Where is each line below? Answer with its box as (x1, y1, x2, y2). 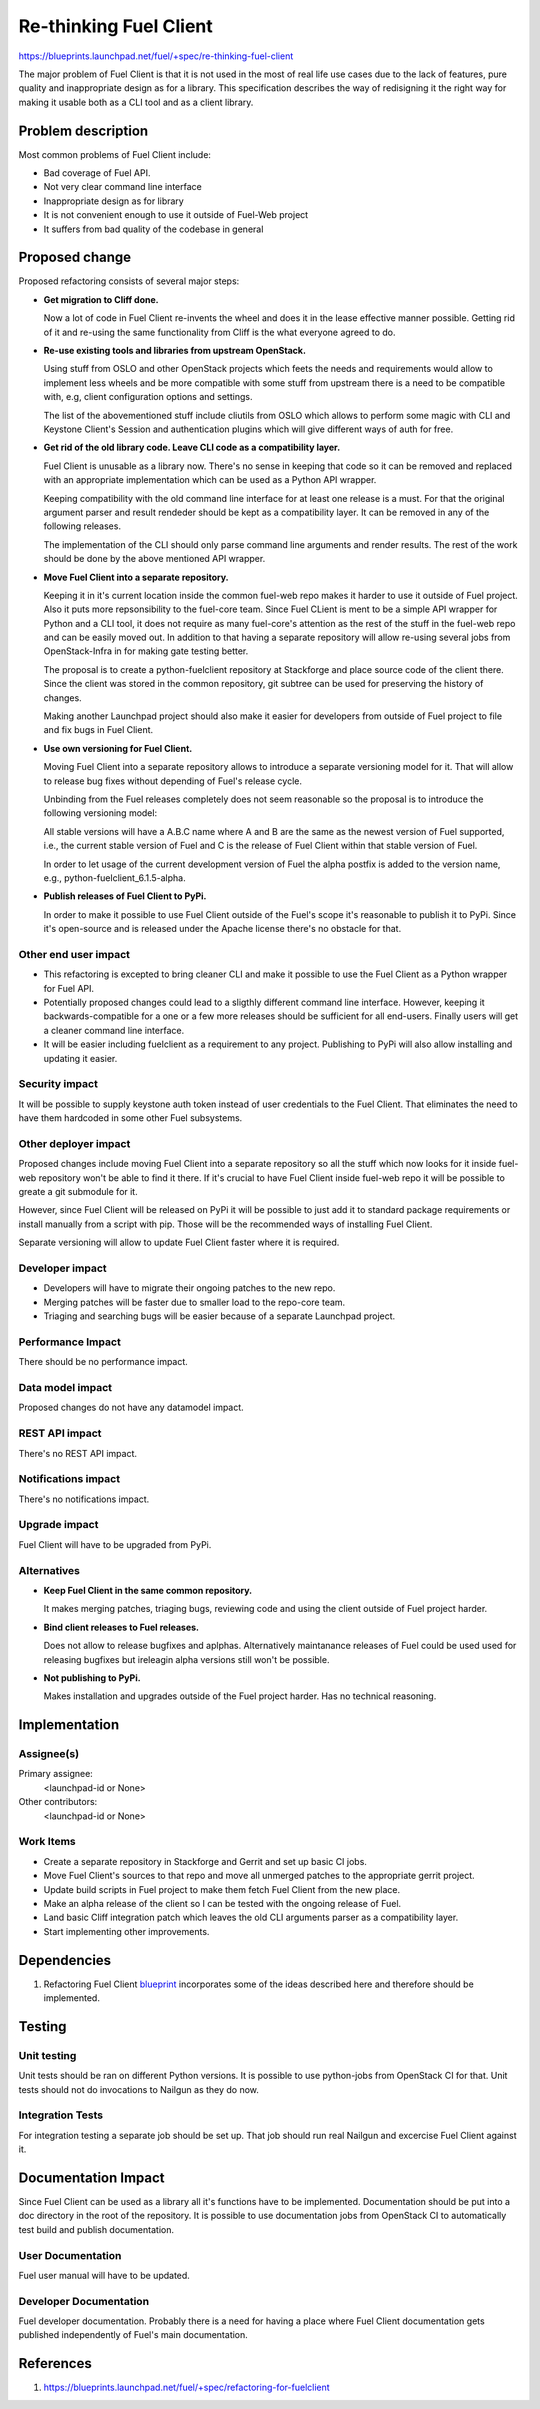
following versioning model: (43, 807, 158, 819)
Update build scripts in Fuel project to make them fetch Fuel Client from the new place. (43, 1883, 400, 1895)
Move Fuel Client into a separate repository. (43, 571, 229, 583)
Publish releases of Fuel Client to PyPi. (43, 890, 207, 902)
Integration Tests (18, 2108, 104, 2122)
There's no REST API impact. (18, 1447, 138, 1459)
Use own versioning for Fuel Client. (43, 742, 193, 754)
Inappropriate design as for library (43, 195, 184, 207)
